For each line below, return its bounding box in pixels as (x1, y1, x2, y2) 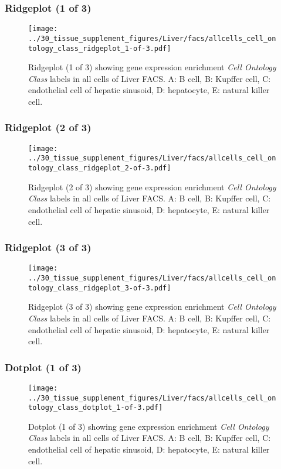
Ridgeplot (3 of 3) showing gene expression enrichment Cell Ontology (28, 300, 276, 313)
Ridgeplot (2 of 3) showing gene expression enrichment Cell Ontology (28, 180, 276, 193)
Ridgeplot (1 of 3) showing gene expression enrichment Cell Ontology (28, 61, 276, 73)
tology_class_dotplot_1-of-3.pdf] (28, 403, 163, 412)
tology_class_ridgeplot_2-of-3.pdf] (28, 164, 171, 173)
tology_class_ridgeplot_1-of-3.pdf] (28, 44, 171, 53)
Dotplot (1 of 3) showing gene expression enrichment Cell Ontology (28, 420, 269, 432)
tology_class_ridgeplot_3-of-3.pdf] (28, 283, 171, 292)
